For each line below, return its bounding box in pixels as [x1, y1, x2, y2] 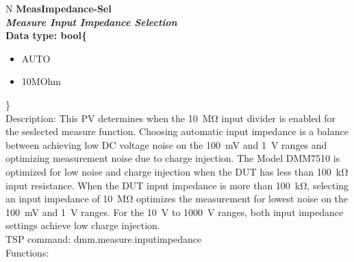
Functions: [5, 245, 49, 259]
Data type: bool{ [5, 28, 87, 43]
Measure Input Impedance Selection [5, 14, 177, 29]
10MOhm [21, 74, 61, 88]
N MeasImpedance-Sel [5, 1, 112, 15]
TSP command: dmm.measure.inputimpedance [5, 231, 202, 246]
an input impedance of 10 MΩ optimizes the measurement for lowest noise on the [5, 191, 349, 206]
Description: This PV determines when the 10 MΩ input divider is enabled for [5, 110, 336, 125]
